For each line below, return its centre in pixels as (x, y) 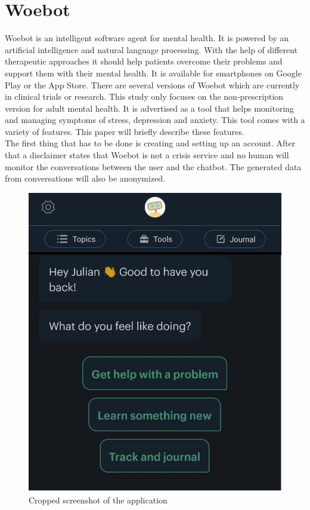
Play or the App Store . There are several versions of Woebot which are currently (152, 85)
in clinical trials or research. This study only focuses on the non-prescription (144, 96)
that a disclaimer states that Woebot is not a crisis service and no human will (147, 155)
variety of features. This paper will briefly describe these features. (125, 131)
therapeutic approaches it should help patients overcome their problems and (144, 61)
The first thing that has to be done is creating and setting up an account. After (150, 143)
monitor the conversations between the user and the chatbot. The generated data (153, 166)
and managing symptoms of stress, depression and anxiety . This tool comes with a (155, 120)
